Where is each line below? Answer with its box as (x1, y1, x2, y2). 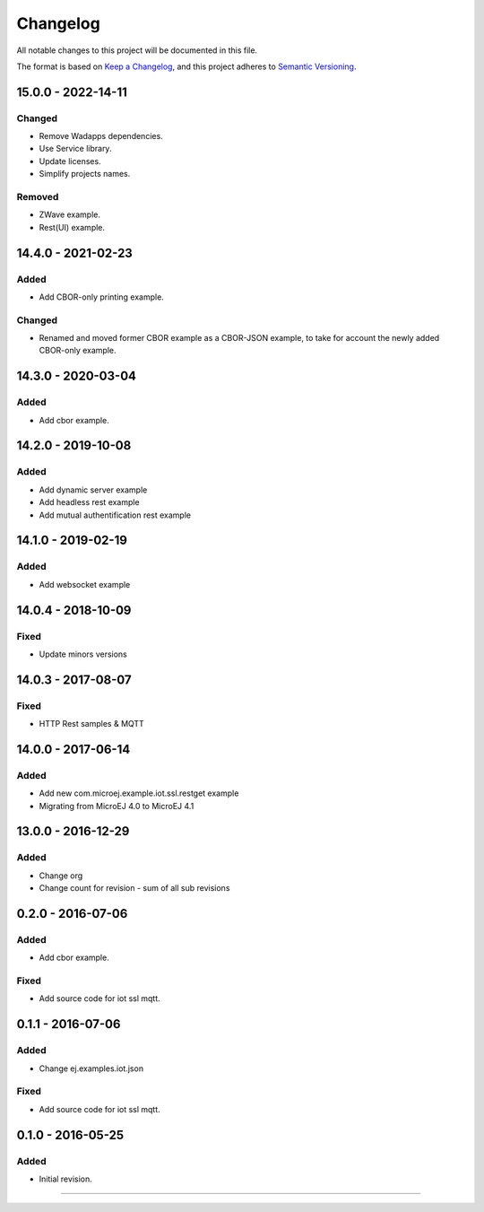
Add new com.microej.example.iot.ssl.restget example (39, 788, 239, 798)
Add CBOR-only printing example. (39, 292, 165, 302)
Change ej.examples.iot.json (39, 1063, 143, 1074)
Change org (39, 870, 83, 881)
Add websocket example (39, 579, 131, 589)
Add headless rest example (39, 497, 140, 508)
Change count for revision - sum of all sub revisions (39, 883, 230, 894)
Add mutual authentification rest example (39, 510, 192, 520)
